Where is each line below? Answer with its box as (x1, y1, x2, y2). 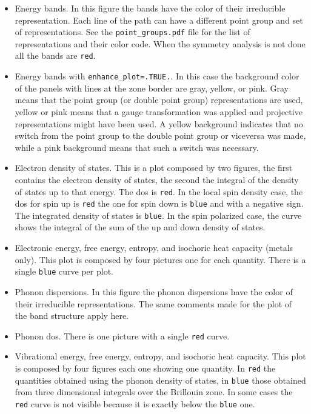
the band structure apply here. (15, 309, 129, 322)
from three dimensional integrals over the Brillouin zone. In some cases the (15, 386, 293, 398)
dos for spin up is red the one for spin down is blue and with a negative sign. (15, 197, 304, 210)
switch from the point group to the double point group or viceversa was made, (15, 129, 306, 142)
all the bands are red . (15, 49, 96, 62)
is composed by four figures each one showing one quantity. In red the (15, 361, 276, 374)
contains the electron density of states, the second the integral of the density (15, 173, 299, 185)
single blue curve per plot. (15, 265, 113, 278)
